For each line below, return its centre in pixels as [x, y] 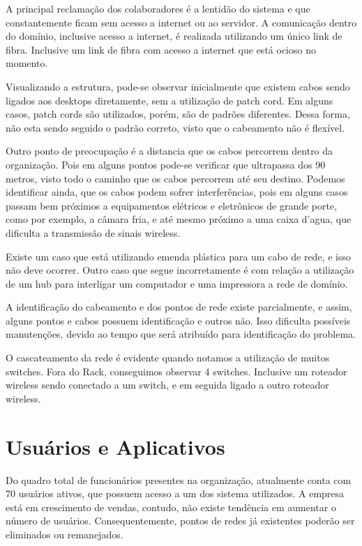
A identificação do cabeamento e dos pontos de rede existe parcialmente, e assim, [179, 307]
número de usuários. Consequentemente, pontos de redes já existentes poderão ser [180, 521]
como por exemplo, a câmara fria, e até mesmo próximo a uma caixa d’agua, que [179, 219]
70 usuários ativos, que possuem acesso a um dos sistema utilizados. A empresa [175, 493]
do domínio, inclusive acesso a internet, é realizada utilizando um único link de [174, 36]
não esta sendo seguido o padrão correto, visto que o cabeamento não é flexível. [175, 127]
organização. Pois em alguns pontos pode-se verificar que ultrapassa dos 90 [166, 164]
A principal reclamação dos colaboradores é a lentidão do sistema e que [158, 8]
